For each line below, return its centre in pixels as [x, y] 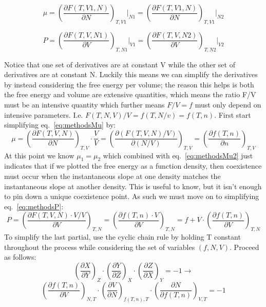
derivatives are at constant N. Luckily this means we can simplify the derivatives [131, 74]
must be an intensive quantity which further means [84, 104]
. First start [233, 114]
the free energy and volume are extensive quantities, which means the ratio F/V [130, 94]
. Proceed [244, 247]
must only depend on [228, 104]
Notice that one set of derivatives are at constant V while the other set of [120, 64]
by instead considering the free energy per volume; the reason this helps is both [129, 84]
